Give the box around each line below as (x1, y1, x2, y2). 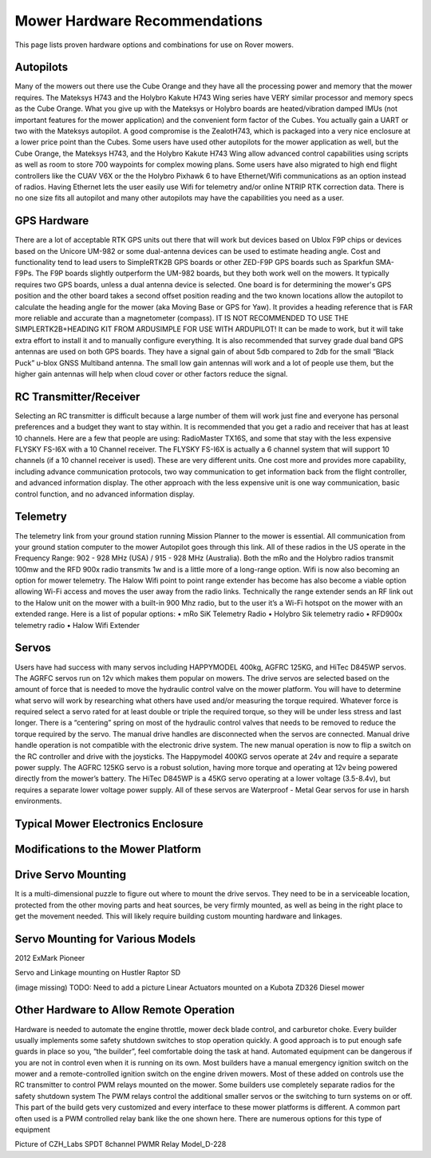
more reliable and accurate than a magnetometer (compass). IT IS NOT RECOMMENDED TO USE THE (14, 314, 349, 322)
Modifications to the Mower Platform (14, 843, 201, 856)
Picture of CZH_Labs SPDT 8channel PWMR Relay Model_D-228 (14, 1140, 227, 1149)
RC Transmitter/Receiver (14, 389, 140, 403)
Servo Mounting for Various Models (14, 932, 196, 946)
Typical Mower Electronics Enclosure (14, 817, 204, 831)
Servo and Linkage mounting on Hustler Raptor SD (14, 968, 181, 978)
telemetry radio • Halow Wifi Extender (14, 620, 140, 630)
